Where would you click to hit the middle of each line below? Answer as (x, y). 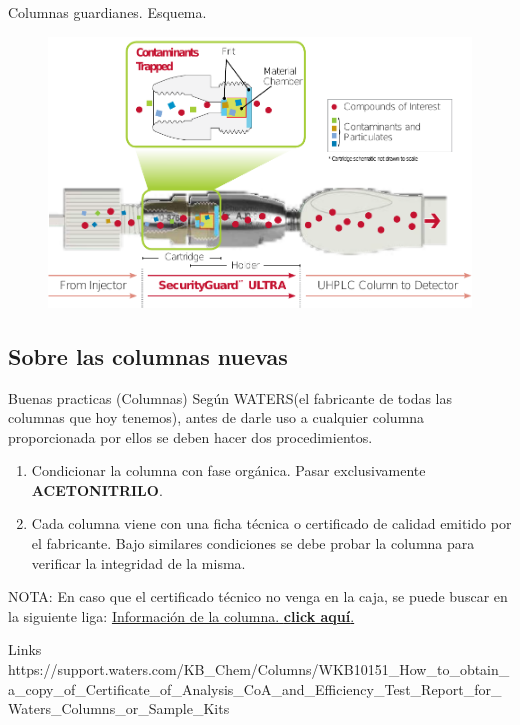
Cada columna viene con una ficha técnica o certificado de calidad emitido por (271, 523)
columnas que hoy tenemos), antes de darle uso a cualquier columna (216, 417)
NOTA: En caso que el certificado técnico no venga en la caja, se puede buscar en (258, 596)
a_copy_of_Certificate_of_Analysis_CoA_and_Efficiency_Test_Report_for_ (255, 688)
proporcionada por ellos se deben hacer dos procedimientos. (190, 436)
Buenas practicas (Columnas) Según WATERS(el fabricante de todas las (230, 397)
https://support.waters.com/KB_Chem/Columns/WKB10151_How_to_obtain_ (259, 669)
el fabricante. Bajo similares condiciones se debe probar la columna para (253, 543)
